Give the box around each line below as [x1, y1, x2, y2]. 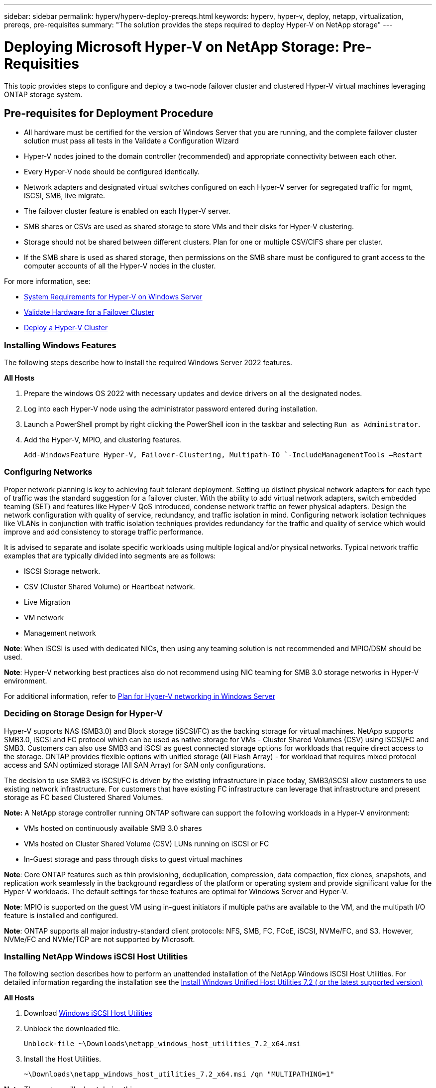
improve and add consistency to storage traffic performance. [4, 527, 204, 536]
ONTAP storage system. [4, 90, 83, 99]
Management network [24, 628, 96, 637]
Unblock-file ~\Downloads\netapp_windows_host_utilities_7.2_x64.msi [24, 1040, 301, 1048]
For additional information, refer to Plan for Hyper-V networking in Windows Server [4, 691, 275, 700]
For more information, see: [4, 277, 91, 286]
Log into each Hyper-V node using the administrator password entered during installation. [24, 405, 318, 413]
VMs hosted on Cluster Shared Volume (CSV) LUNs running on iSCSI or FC [24, 839, 269, 848]
